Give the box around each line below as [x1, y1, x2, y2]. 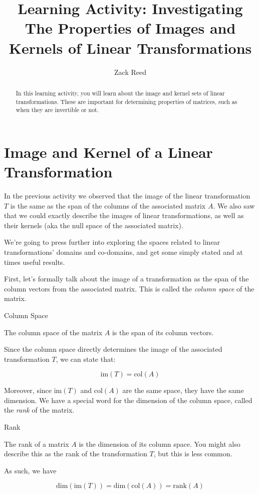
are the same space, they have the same [122, 385, 244, 396]
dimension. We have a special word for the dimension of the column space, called [4, 394, 252, 405]
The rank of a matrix [4, 438, 69, 449]
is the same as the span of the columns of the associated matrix [10, 200, 206, 211]
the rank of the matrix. [4, 405, 75, 415]
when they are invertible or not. [16, 106, 99, 114]
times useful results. [4, 256, 65, 267]
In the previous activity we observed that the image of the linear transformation [4, 190, 250, 201]
